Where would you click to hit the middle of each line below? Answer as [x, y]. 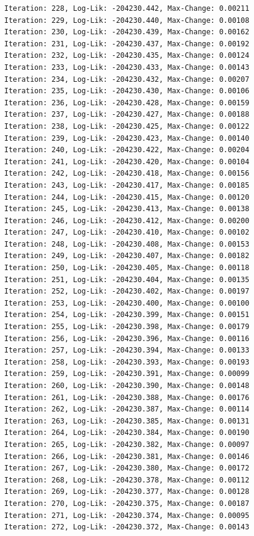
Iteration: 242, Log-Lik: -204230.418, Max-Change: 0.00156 [127, 174]
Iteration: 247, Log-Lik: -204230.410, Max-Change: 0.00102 [127, 233]
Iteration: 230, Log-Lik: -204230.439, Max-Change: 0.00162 [127, 32]
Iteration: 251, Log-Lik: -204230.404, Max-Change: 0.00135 [127, 279]
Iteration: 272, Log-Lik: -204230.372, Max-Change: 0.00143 [127, 527]
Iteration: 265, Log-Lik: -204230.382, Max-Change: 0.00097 [127, 444]
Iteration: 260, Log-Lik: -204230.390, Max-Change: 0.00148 [127, 386]
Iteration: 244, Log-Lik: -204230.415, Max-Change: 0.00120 [127, 197]
